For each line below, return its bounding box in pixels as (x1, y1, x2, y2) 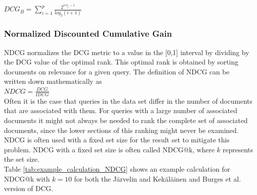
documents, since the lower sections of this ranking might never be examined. (4, 125, 239, 135)
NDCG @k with (4, 173, 50, 184)
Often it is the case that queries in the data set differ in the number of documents (4, 95, 253, 106)
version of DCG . (4, 183, 53, 194)
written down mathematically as (4, 76, 102, 86)
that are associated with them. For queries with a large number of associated (4, 105, 237, 116)
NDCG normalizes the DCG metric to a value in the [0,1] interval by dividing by (4, 47, 250, 57)
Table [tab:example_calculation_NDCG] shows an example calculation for (4, 163, 230, 174)
